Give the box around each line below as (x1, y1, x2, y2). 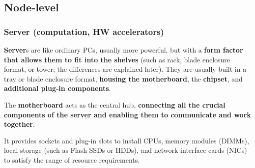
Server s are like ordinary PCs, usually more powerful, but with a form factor (4, 45, 243, 55)
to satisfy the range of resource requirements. (4, 154, 140, 165)
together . (4, 119, 35, 129)
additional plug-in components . (4, 83, 111, 93)
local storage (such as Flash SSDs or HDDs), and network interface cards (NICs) (4, 145, 247, 155)
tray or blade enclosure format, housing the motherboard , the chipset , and (4, 73, 243, 84)
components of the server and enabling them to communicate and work (4, 109, 251, 119)
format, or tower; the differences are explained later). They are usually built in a (4, 64, 247, 74)
